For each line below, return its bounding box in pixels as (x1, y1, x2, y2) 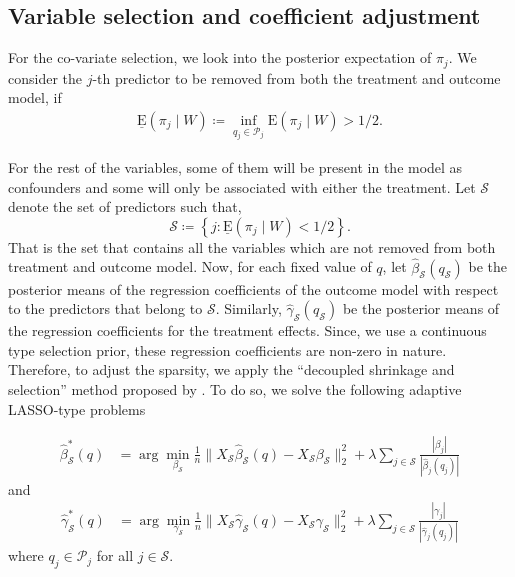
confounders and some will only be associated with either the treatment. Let (8, 176, 476, 197)
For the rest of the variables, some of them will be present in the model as (8, 157, 463, 178)
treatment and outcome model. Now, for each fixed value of (8, 256, 372, 277)
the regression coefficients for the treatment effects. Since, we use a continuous (8, 320, 487, 341)
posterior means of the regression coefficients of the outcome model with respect (8, 278, 499, 299)
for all (96, 545, 134, 566)
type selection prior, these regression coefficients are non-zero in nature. (8, 339, 447, 360)
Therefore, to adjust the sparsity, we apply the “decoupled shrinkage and (8, 359, 455, 380)
